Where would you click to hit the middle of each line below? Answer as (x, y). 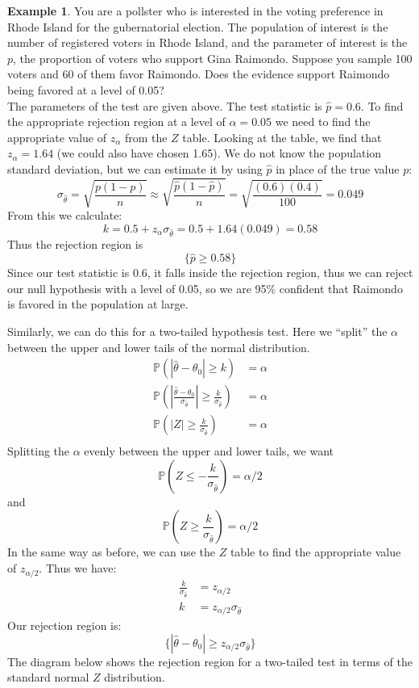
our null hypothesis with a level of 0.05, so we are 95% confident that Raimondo (205, 288)
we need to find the (323, 122)
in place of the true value (338, 168)
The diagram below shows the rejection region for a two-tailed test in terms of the (210, 661)
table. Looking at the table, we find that (282, 137)
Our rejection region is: (64, 625)
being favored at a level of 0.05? (86, 89)
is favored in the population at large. (98, 304)
